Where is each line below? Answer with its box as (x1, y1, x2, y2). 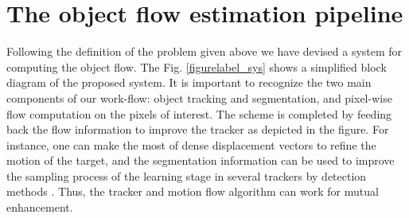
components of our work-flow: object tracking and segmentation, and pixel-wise (6, 89, 392, 106)
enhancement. (6, 199, 73, 216)
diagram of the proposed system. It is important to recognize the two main (6, 74, 372, 91)
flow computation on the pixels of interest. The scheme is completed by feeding (6, 105, 392, 122)
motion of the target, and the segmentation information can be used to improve (6, 152, 395, 169)
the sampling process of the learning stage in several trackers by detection (6, 167, 367, 184)
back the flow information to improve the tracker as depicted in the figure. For (6, 121, 389, 138)
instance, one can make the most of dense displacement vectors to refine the (6, 136, 376, 153)
